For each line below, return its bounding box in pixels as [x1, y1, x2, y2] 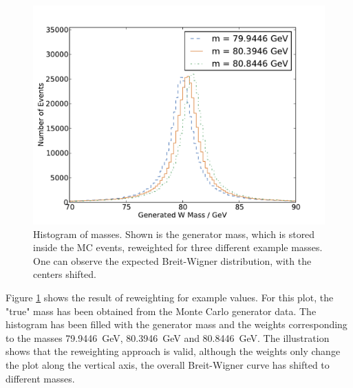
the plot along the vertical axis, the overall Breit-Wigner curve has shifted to [6, 357, 330, 371]
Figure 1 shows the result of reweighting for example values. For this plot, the [6, 290, 334, 304]
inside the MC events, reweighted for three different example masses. [33, 240, 323, 255]
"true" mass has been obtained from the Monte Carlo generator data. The [6, 303, 317, 318]
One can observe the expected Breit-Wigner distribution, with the [33, 253, 312, 268]
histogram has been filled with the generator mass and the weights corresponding [6, 317, 347, 332]
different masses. [6, 371, 75, 385]
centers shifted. [33, 267, 96, 281]
